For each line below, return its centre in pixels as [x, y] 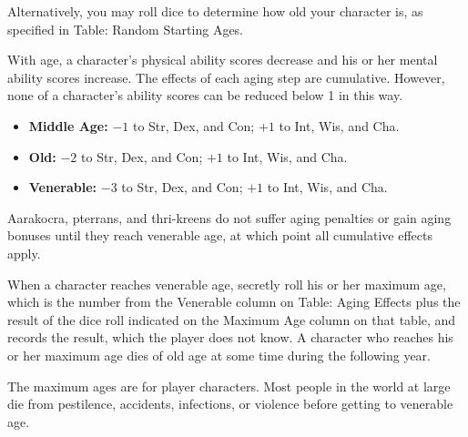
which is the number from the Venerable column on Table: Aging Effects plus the [234, 302]
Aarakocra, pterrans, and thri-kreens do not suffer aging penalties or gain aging [229, 217]
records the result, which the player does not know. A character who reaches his [230, 337]
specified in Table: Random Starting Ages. [126, 29]
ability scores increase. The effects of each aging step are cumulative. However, [226, 77]
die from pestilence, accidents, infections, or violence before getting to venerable [230, 404]
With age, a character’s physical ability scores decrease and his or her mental [223, 60]
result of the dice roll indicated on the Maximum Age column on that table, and [232, 319]
